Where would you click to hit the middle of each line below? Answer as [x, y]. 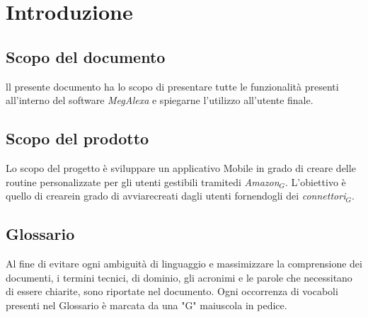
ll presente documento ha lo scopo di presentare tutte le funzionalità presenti [172, 86]
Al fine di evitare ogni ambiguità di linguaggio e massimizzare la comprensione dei [184, 263]
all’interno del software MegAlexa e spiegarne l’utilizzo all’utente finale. [160, 100]
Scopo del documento [86, 56]
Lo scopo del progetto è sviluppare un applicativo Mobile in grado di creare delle [181, 167]
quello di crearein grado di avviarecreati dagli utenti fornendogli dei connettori [176, 196]
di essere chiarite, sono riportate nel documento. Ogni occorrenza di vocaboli [172, 291]
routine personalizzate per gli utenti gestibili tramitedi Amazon [143, 181]
